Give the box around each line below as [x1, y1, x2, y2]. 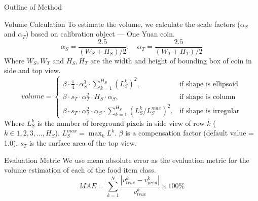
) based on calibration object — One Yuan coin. [25, 28, 175, 39]
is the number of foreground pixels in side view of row [37, 117, 205, 128]
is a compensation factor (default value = [125, 127, 254, 138]
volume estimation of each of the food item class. [4, 164, 156, 175]
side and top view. [4, 65, 61, 76]
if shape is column [179, 93, 236, 100]
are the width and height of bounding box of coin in [90, 55, 252, 65]
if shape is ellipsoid [179, 80, 238, 88]
